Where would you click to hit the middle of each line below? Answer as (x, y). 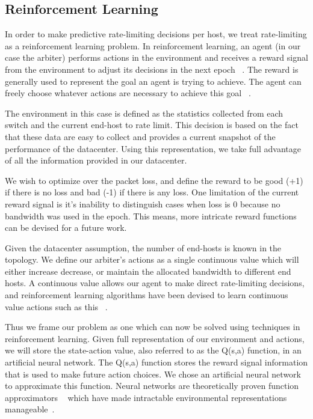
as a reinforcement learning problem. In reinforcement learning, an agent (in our (153, 45)
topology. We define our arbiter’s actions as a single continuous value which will (152, 259)
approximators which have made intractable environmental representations (146, 397)
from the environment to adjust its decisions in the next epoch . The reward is (152, 69)
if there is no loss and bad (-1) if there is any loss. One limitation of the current (152, 192)
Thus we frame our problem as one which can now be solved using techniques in (153, 327)
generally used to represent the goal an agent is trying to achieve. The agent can (153, 81)
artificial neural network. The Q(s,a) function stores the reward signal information (156, 362)
